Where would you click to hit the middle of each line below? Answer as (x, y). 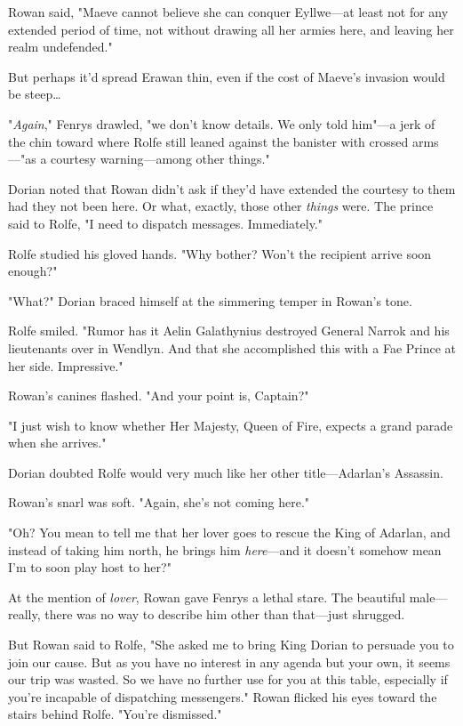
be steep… (35, 94)
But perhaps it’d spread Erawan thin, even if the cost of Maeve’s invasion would (227, 76)
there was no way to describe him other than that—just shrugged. (225, 614)
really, (24, 614)
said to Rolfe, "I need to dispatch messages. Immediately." (166, 223)
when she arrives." (57, 443)
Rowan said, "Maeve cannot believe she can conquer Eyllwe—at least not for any (228, 12)
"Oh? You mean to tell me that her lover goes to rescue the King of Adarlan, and (229, 532)
